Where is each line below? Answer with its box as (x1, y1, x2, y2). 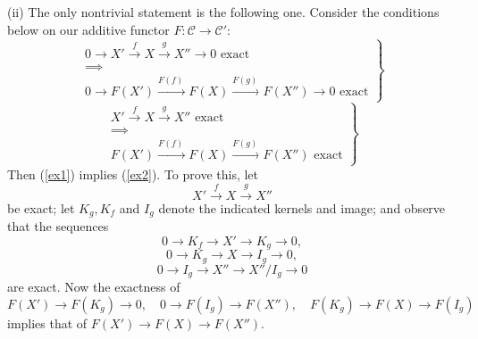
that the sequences (7, 217, 109, 236)
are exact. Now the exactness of (7, 277, 180, 296)
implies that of (7, 313, 88, 332)
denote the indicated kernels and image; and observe (158, 198, 446, 217)
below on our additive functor (7, 20, 170, 38)
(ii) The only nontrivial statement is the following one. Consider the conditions (7, 3, 440, 21)
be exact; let (7, 198, 75, 217)
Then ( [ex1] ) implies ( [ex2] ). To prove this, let (7, 164, 259, 183)
